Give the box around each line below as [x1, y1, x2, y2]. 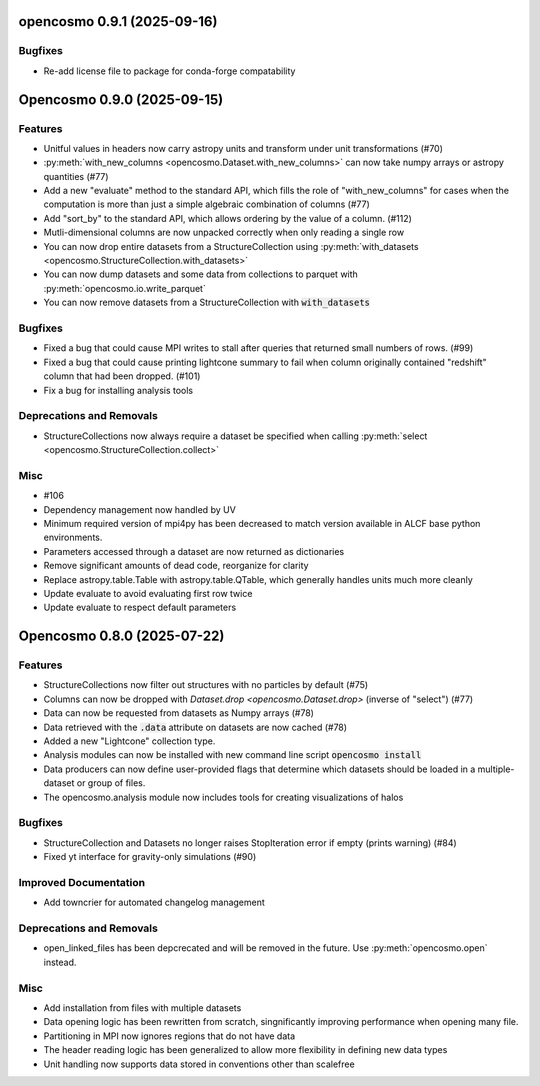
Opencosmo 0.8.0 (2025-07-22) [18, 628, 225, 645]
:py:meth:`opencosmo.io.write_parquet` [43, 282, 207, 294]
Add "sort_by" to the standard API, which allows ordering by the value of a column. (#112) [43, 212, 412, 224]
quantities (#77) [43, 170, 109, 182]
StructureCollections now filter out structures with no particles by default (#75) [43, 679, 369, 691]
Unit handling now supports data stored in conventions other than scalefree [43, 1058, 355, 1070]
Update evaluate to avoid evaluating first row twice [43, 587, 253, 599]
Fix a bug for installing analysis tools [43, 384, 194, 396]
